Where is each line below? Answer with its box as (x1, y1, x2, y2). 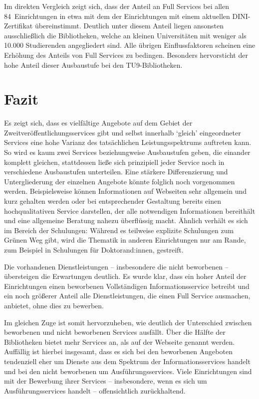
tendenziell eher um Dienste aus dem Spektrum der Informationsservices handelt (4, 356, 251, 366)
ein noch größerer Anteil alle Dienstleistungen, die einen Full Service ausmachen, (4, 290, 251, 301)
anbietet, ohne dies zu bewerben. (4, 300, 104, 310)
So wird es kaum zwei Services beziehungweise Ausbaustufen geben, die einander (4, 147, 251, 157)
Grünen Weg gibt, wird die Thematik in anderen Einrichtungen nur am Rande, (4, 235, 246, 245)
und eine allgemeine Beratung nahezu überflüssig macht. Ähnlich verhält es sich (4, 215, 248, 226)
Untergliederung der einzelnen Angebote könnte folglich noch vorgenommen (4, 176, 235, 186)
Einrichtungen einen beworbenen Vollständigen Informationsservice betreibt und (4, 280, 250, 291)
